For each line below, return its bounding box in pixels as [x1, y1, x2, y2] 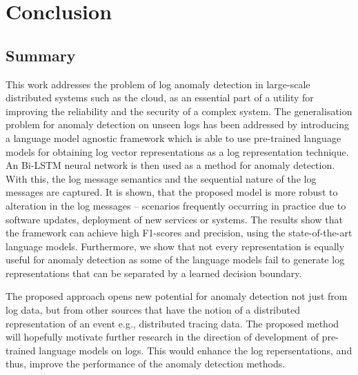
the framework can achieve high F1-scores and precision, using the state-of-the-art [6, 225, 352, 240]
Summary [6, 44, 76, 65]
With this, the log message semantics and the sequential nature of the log [6, 171, 317, 185]
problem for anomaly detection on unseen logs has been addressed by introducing [6, 117, 349, 132]
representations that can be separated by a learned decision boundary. [6, 265, 302, 280]
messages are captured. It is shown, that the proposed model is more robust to [6, 185, 338, 199]
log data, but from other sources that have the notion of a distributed [6, 303, 301, 317]
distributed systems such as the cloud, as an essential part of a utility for [6, 90, 314, 105]
